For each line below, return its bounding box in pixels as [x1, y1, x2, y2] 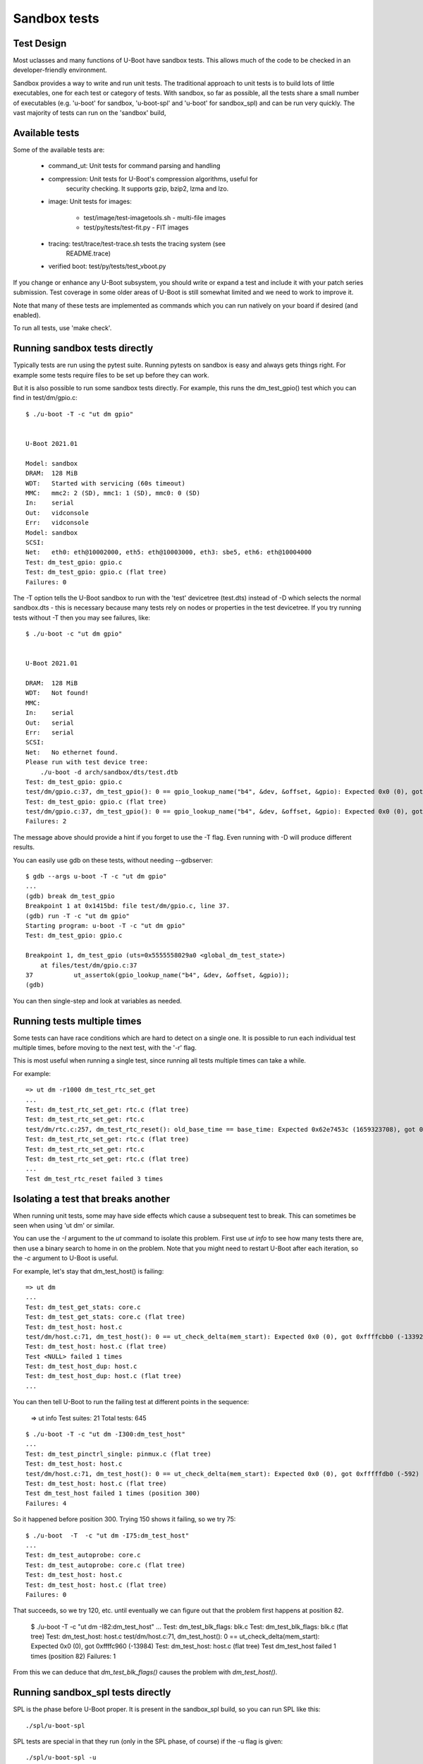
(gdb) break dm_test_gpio [25, 892, 116, 900]
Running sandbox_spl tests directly [13, 1686, 171, 1698]
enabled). [13, 311, 42, 319]
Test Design [13, 37, 67, 49]
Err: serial [25, 728, 74, 737]
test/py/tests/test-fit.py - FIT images [83, 223, 189, 232]
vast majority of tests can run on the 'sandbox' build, [13, 109, 166, 117]
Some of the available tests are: [13, 145, 105, 154]
